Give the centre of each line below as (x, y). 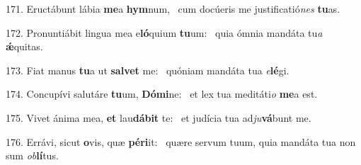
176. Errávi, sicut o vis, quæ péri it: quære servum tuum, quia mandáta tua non (181, 141)
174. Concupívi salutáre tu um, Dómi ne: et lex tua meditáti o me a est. (162, 94)
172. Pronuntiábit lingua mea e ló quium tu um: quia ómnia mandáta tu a (164, 32)
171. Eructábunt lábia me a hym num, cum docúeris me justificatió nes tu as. (173, 8)
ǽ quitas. (24, 46)
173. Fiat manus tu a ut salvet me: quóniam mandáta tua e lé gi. (148, 70)
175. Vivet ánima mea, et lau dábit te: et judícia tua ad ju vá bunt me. (159, 117)
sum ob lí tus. (32, 155)
